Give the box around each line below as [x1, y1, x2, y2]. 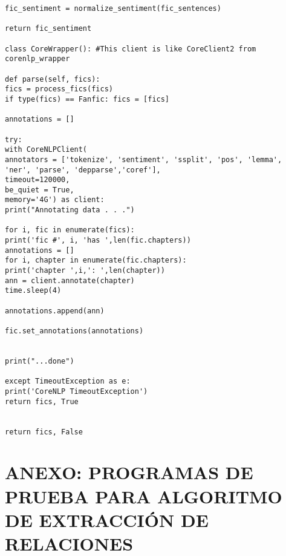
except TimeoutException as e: [5, 377, 131, 386]
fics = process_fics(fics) [5, 85, 113, 94]
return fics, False [5, 427, 83, 436]
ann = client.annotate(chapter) [5, 276, 135, 285]
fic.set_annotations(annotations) [5, 327, 144, 335]
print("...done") [5, 356, 74, 365]
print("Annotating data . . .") [5, 206, 135, 215]
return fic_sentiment [5, 24, 92, 33]
